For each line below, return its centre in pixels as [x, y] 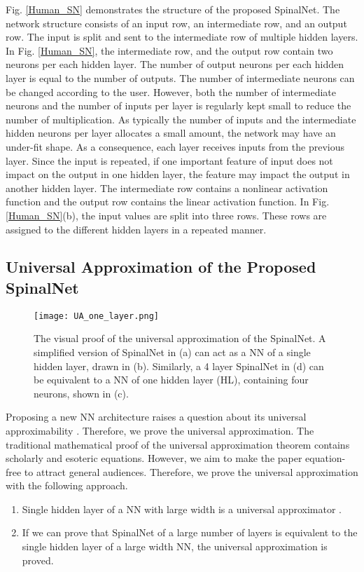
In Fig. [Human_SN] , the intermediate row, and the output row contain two [169, 50]
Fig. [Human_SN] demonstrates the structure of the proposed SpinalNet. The [173, 9]
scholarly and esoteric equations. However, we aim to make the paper [154, 458]
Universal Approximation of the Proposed [161, 267]
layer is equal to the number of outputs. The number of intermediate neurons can [180, 77]
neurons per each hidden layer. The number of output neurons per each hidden [175, 64]
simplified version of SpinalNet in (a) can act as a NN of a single [172, 352]
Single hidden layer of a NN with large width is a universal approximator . [182, 509]
